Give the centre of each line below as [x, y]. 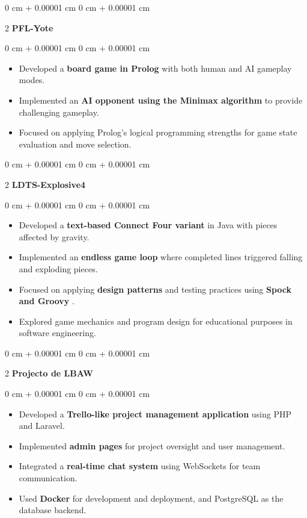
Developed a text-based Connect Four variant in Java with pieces [148, 225]
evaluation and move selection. [75, 144]
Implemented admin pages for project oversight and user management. [152, 445]
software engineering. [57, 333]
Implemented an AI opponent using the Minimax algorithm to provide [161, 100]
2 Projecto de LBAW [49, 373]
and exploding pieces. [58, 268]
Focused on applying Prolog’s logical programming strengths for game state [158, 132]
